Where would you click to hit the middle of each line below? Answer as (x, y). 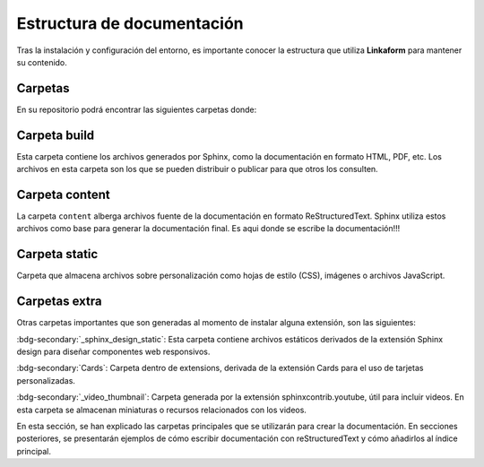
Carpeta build (56, 135)
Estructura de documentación (130, 23)
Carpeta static (57, 254)
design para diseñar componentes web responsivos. (113, 352)
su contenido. (42, 62)
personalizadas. (46, 380)
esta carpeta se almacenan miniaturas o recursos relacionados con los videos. (161, 410)
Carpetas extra (59, 302)
